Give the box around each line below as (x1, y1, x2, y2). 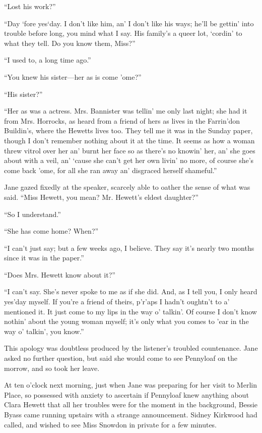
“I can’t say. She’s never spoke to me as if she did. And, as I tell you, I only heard (4, 286, 257, 297)
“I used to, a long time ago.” (4, 55, 91, 65)
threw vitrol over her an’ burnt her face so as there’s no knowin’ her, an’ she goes (4, 145, 255, 155)
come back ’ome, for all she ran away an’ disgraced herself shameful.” (4, 165, 217, 175)
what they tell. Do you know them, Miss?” (4, 37, 136, 48)
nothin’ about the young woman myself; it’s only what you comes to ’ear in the (4, 316, 249, 327)
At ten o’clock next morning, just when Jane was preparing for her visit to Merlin (4, 380, 257, 390)
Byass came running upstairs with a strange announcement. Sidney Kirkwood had (4, 409, 257, 419)
